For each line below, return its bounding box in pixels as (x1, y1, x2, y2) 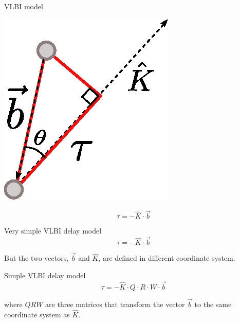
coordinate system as (4, 309, 70, 319)
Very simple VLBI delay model (4, 225, 102, 236)
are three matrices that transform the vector (45, 299, 185, 310)
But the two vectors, (4, 253, 69, 263)
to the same (194, 299, 232, 310)
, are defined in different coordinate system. (98, 253, 235, 263)
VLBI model (4, 1, 43, 11)
